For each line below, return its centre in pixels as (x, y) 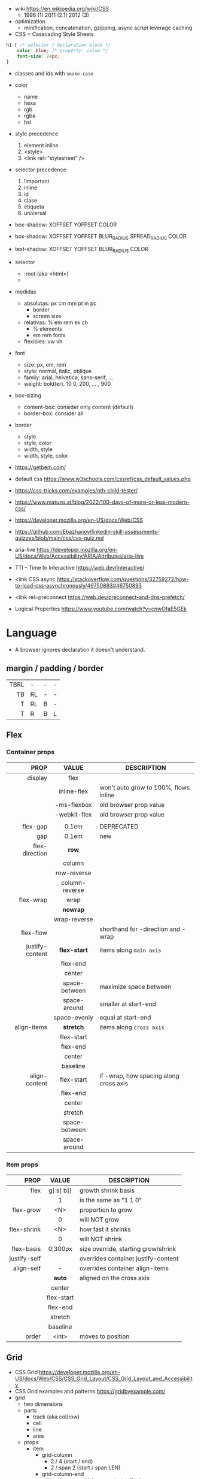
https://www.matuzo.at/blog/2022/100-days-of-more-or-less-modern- (102, 502)
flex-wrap (33, 900)
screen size (47, 316)
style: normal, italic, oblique (58, 371)
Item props (22, 1165)
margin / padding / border (55, 668)
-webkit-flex (73, 814)
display (37, 778)
